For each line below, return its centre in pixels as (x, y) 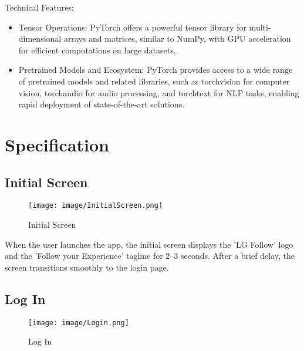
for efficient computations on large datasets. (97, 50)
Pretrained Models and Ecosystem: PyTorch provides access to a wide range (156, 70)
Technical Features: (39, 7)
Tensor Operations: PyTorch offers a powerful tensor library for (133, 27)
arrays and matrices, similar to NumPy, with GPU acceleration (177, 38)
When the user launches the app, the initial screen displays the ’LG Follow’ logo (149, 244)
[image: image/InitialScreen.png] (96, 206)
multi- (260, 27)
